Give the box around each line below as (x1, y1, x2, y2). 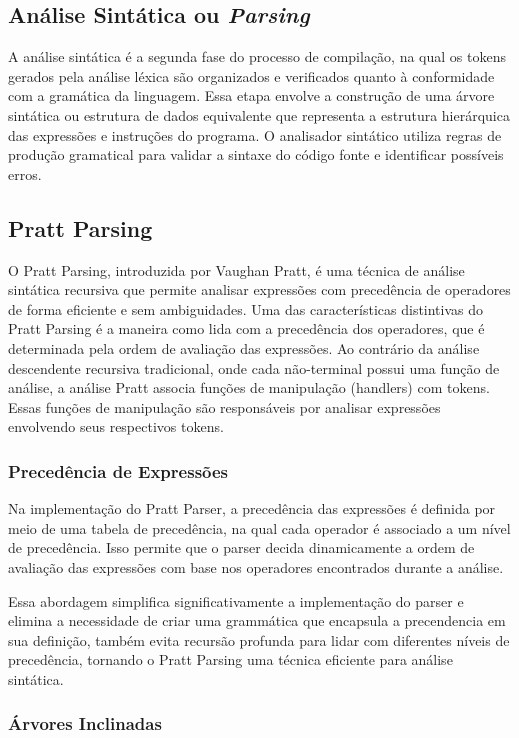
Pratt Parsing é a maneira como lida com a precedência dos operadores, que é (8, 318, 485, 339)
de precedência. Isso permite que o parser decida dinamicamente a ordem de (8, 537, 475, 558)
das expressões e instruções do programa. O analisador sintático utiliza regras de (8, 124, 502, 145)
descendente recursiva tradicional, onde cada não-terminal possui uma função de (8, 357, 500, 378)
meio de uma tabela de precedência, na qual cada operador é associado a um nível (8, 517, 511, 538)
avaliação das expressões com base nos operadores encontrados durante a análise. (8, 556, 504, 577)
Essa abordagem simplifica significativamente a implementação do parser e (8, 590, 464, 611)
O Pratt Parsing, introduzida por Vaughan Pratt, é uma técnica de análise (8, 259, 465, 280)
